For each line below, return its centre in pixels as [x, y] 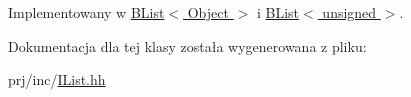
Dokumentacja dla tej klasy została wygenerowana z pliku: [187, 45]
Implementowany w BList [86, 12]
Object [208, 12]
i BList [278, 12]
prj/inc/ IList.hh [57, 79]
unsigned [349, 12]
